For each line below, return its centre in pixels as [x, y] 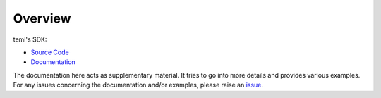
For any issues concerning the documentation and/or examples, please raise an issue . [138, 85]
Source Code [50, 52]
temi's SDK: [30, 39]
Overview [42, 18]
